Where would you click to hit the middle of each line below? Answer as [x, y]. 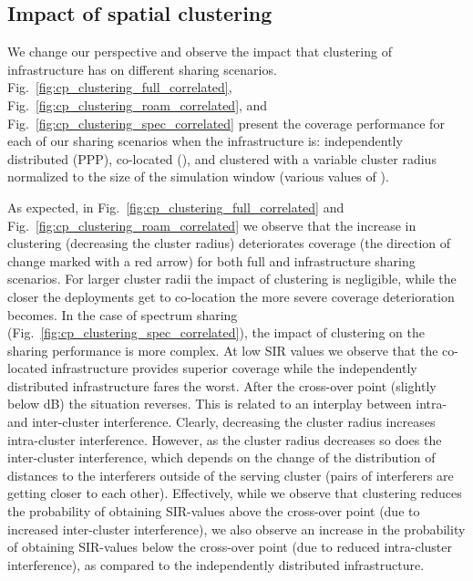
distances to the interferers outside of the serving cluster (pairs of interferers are [231, 475]
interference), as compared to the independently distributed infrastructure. [216, 564]
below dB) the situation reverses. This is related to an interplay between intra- [227, 404]
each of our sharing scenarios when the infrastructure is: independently [205, 141]
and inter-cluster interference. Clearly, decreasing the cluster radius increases [221, 422]
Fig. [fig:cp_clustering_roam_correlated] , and [138, 104]
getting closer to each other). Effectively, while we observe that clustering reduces [235, 493]
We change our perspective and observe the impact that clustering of [200, 52]
